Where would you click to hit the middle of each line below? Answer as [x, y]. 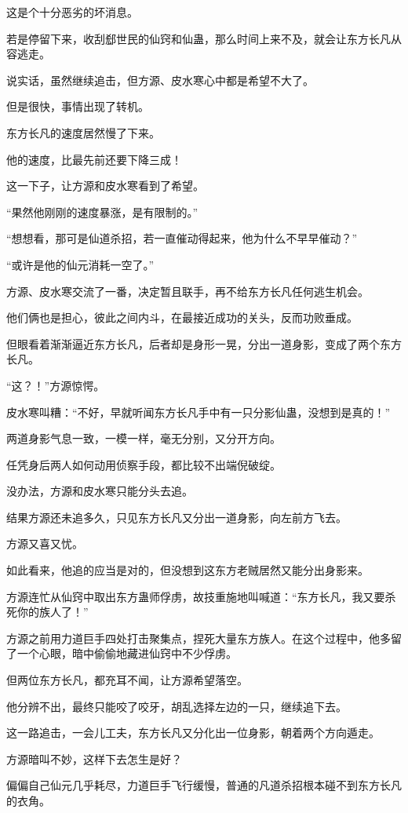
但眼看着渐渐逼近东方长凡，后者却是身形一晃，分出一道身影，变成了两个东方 [204, 343]
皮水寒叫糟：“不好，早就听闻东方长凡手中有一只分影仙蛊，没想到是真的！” [199, 412]
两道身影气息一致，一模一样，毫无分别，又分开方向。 [144, 438]
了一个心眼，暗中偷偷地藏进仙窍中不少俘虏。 [122, 653]
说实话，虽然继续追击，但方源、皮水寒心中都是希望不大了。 [160, 80]
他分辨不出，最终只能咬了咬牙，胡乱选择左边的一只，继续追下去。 [177, 706]
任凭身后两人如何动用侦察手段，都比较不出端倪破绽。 [144, 464]
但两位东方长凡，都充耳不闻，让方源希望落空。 [127, 680]
